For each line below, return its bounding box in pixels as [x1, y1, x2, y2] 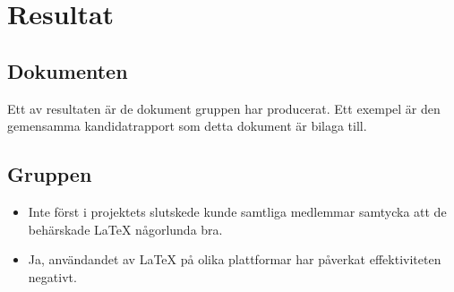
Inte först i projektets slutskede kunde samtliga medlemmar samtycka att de [28, 202, 447, 220]
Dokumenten [7, 56, 128, 84]
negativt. [28, 267, 77, 286]
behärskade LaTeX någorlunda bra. [28, 219, 223, 238]
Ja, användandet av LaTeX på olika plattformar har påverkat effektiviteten [28, 250, 441, 269]
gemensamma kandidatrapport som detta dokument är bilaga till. [7, 116, 367, 135]
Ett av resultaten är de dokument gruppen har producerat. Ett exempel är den [7, 99, 441, 117]
